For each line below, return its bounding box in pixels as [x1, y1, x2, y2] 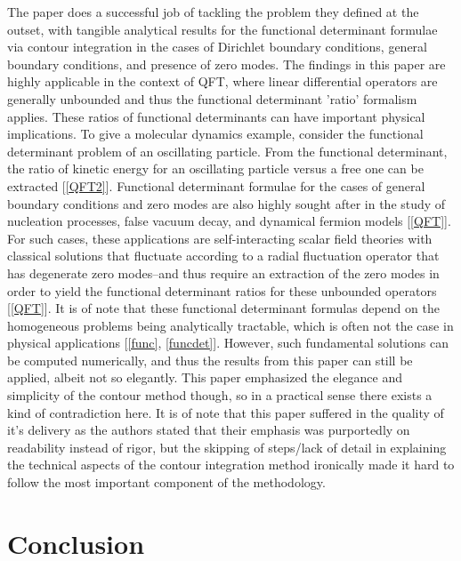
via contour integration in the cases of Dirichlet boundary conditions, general [7, 37, 427, 56]
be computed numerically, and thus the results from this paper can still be [7, 350, 413, 369]
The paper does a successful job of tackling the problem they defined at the [7, 3, 419, 20]
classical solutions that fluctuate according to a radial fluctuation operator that [7, 246, 440, 265]
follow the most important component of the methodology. [7, 473, 326, 492]
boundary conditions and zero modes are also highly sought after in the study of [7, 194, 446, 212]
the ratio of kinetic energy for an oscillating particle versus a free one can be [7, 159, 424, 178]
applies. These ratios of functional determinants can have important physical [7, 107, 425, 125]
